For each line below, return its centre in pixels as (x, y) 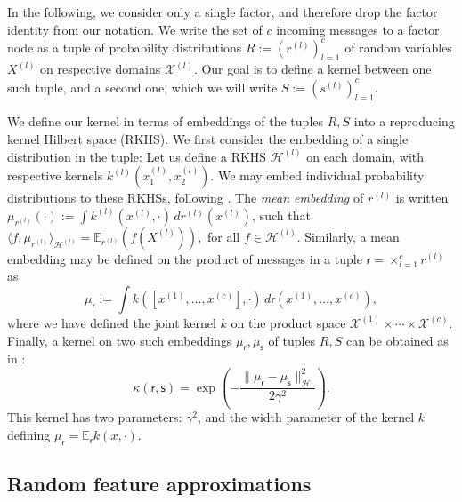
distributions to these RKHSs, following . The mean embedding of (186, 198)
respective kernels (55, 175)
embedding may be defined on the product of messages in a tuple (185, 258)
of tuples (292, 340)
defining (29, 435)
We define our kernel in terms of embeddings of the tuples (166, 121)
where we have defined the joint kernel (112, 322)
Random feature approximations (159, 484)
